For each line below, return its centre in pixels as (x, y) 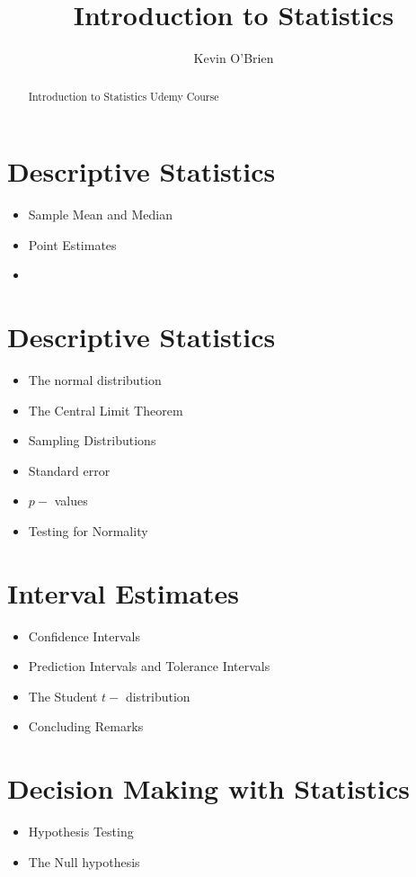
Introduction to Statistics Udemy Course (124, 96)
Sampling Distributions (92, 440)
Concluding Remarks (86, 726)
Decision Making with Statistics (208, 788)
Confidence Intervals (84, 635)
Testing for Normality (88, 530)
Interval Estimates (124, 592)
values (71, 501)
